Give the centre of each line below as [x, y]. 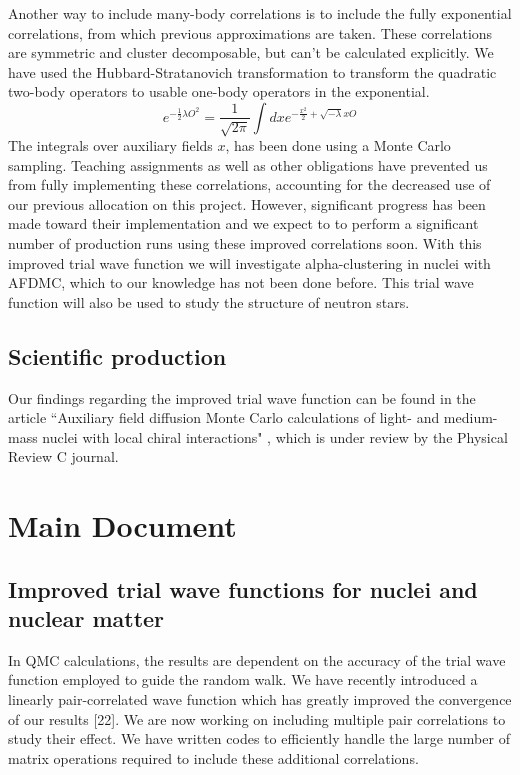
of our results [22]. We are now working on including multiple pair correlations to [257, 718]
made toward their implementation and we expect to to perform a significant [243, 223]
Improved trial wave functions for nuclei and [243, 588]
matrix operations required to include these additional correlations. [213, 757]
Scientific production [117, 355]
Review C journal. [63, 456]
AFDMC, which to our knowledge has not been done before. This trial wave [241, 282]
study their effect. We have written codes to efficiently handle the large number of [259, 738]
